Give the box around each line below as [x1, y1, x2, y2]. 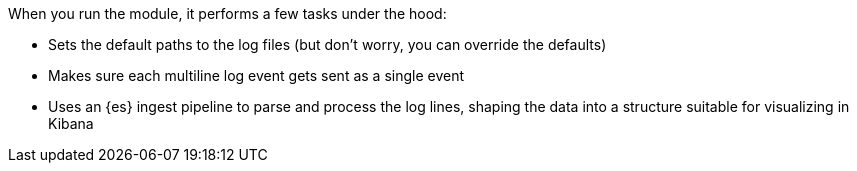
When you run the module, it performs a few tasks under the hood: [8, 5, 447, 22]
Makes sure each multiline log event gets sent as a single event [48, 67, 465, 84]
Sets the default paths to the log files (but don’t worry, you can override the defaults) [48, 36, 607, 53]
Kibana [48, 115, 94, 132]
